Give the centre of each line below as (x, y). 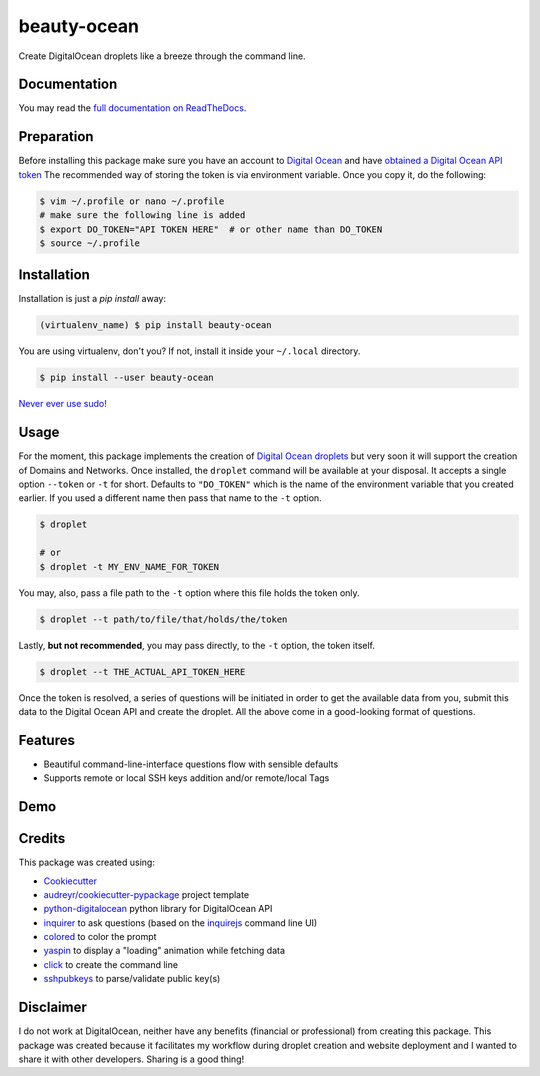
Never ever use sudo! (62, 404)
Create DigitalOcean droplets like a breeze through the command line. (162, 56)
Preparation (56, 136)
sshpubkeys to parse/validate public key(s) (132, 979)
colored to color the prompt (100, 937)
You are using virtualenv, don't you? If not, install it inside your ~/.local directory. (189, 351)
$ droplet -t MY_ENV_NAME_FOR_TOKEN (129, 566)
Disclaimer (52, 1007)
